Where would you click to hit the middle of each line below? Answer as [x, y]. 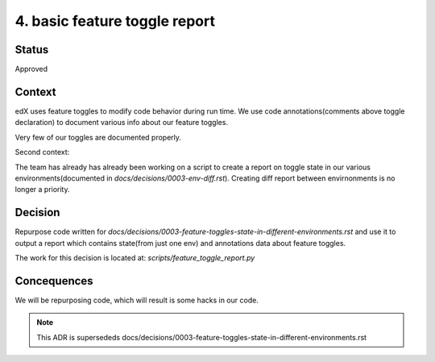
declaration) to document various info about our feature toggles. [122, 123]
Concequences [54, 281]
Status [32, 50]
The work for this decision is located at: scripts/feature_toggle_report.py [135, 258]
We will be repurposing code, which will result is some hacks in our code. [137, 300]
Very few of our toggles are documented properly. [98, 137]
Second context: [42, 152]
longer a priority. [42, 189]
